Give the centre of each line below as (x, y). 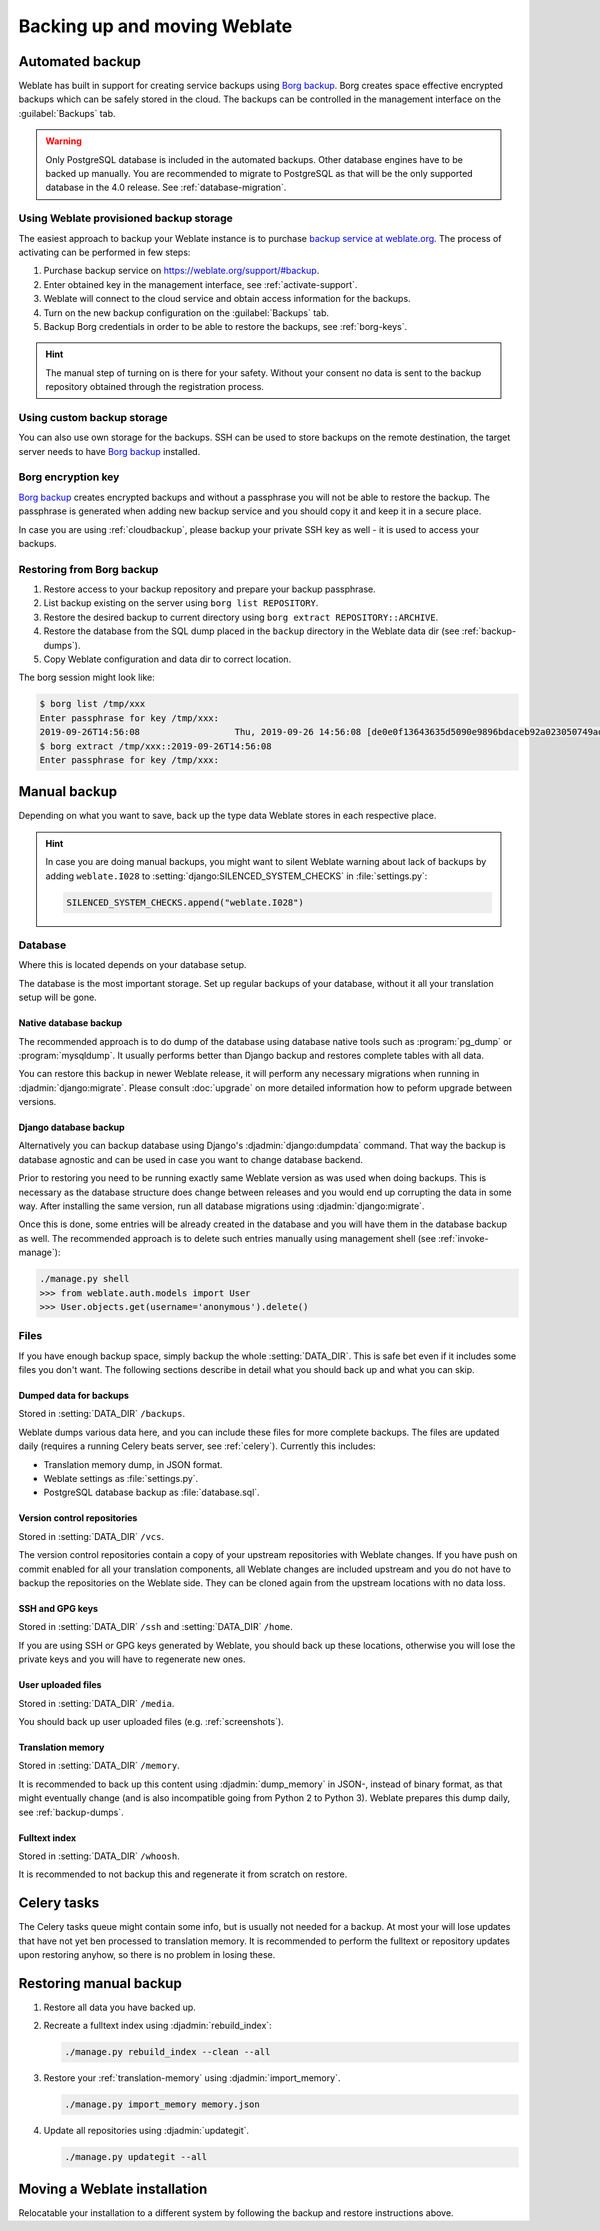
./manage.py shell (84, 1279)
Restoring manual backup (100, 1983)
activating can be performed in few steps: (104, 252)
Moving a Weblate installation (113, 2188)
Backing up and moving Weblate (155, 26)
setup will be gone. (57, 997)
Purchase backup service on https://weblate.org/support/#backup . (181, 271)
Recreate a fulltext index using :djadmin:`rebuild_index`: (157, 2026)
